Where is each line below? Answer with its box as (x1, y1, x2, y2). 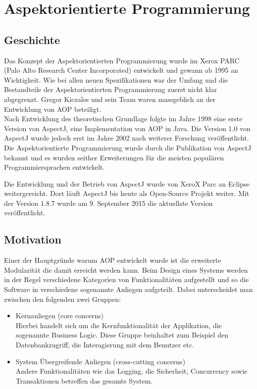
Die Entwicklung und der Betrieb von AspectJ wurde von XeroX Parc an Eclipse (4, 178, 250, 189)
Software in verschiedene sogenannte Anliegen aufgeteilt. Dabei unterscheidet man (4, 284, 253, 294)
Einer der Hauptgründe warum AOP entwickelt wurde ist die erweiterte (4, 255, 221, 265)
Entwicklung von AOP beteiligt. (4, 103, 102, 114)
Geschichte (4, 32, 60, 47)
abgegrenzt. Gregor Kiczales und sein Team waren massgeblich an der (4, 94, 216, 104)
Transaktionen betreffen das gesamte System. (15, 375, 153, 386)
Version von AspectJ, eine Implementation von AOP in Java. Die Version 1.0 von (4, 123, 251, 133)
